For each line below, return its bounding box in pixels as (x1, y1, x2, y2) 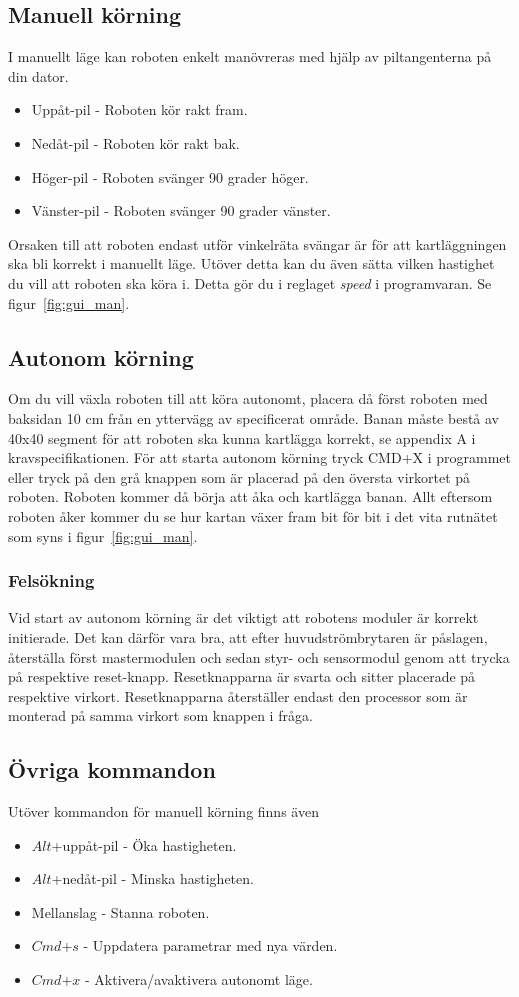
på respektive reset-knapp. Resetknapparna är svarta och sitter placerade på (8, 666, 476, 687)
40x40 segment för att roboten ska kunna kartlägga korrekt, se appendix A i (8, 427, 476, 448)
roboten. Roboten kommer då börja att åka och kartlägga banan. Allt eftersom (8, 486, 493, 507)
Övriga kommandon (8, 754, 216, 785)
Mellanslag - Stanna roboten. (31, 901, 210, 922)
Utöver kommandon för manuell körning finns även (8, 801, 319, 822)
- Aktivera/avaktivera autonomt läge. (84, 969, 313, 990)
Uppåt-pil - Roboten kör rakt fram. (31, 99, 248, 120)
